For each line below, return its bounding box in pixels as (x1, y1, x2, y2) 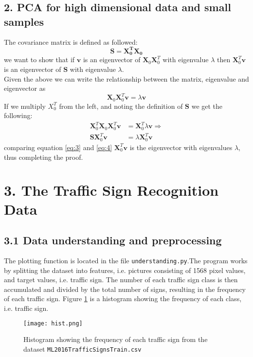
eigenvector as (4, 83, 46, 93)
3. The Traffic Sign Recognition (4, 180, 219, 200)
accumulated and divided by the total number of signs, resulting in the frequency (4, 284, 246, 294)
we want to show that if (4, 54, 75, 65)
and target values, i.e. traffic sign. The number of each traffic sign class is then (4, 274, 238, 285)
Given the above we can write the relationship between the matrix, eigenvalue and (4, 73, 249, 84)
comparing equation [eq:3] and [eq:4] (4, 142, 112, 152)
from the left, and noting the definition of (59, 101, 183, 111)
